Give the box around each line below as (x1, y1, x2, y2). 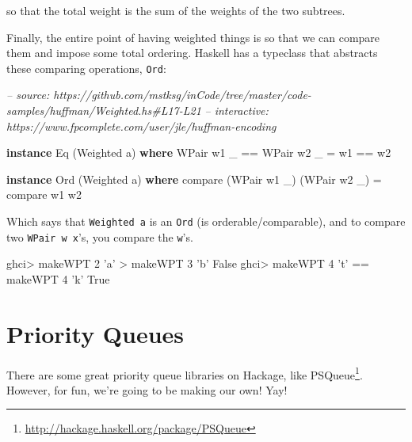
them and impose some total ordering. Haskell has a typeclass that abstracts (6, 44, 378, 61)
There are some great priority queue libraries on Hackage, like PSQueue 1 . (6, 364, 363, 383)
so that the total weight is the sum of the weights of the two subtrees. (6, 2, 345, 18)
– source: (6, 86, 50, 103)
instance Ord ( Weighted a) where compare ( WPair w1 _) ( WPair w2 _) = (6, 170, 382, 187)
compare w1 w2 (6, 186, 82, 203)
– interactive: (204, 102, 269, 119)
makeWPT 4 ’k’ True (6, 270, 110, 287)
